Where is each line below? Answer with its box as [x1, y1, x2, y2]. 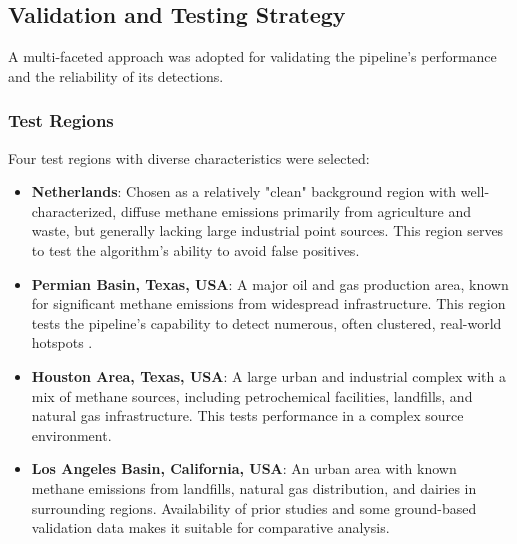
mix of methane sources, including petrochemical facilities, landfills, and [31, 385, 473, 406]
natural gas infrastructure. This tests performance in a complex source [31, 405, 464, 426]
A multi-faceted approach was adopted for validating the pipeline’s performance [8, 46, 497, 67]
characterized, [31, 200, 117, 221]
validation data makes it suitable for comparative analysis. [31, 517, 390, 538]
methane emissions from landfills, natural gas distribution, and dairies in [31, 477, 477, 498]
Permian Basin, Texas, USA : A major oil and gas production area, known [31, 273, 509, 294]
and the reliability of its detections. [8, 65, 224, 86]
